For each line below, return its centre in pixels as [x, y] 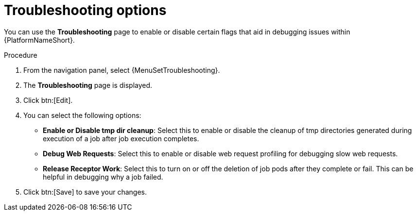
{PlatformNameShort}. [39, 40]
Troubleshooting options [85, 10]
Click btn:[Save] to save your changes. [85, 192]
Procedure [21, 55]
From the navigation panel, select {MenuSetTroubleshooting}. [122, 70]
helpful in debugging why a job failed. [103, 177]
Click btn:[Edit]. [48, 100]
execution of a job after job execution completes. [121, 138]
